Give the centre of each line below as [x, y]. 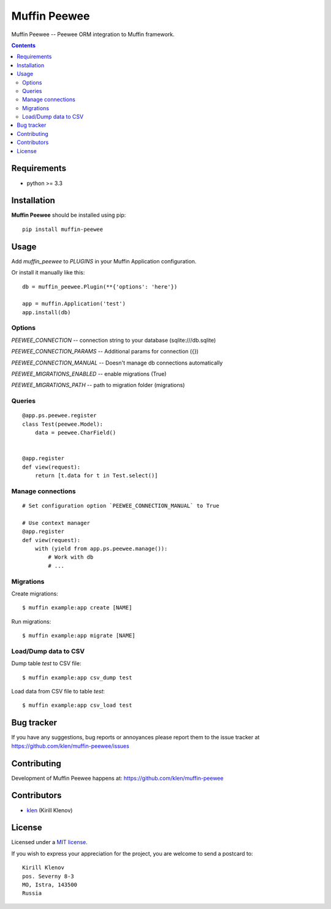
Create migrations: [35, 594]
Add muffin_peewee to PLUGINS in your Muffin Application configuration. [104, 261]
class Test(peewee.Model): [63, 424]
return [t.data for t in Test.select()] [97, 476]
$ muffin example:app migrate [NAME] [79, 636]
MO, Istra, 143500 [50, 884]
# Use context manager [56, 523]
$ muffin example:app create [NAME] [77, 608]
